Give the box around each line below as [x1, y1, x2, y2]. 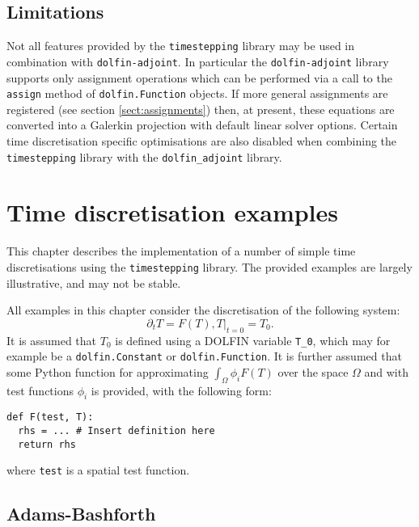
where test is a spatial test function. [6, 462, 190, 479]
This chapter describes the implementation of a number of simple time [6, 242, 356, 259]
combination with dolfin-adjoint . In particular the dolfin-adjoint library [6, 53, 389, 70]
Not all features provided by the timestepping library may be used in [6, 37, 355, 54]
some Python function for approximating [6, 363, 209, 380]
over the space [277, 363, 349, 380]
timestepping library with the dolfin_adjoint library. [6, 148, 282, 165]
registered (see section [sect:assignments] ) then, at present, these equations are [6, 100, 395, 117]
